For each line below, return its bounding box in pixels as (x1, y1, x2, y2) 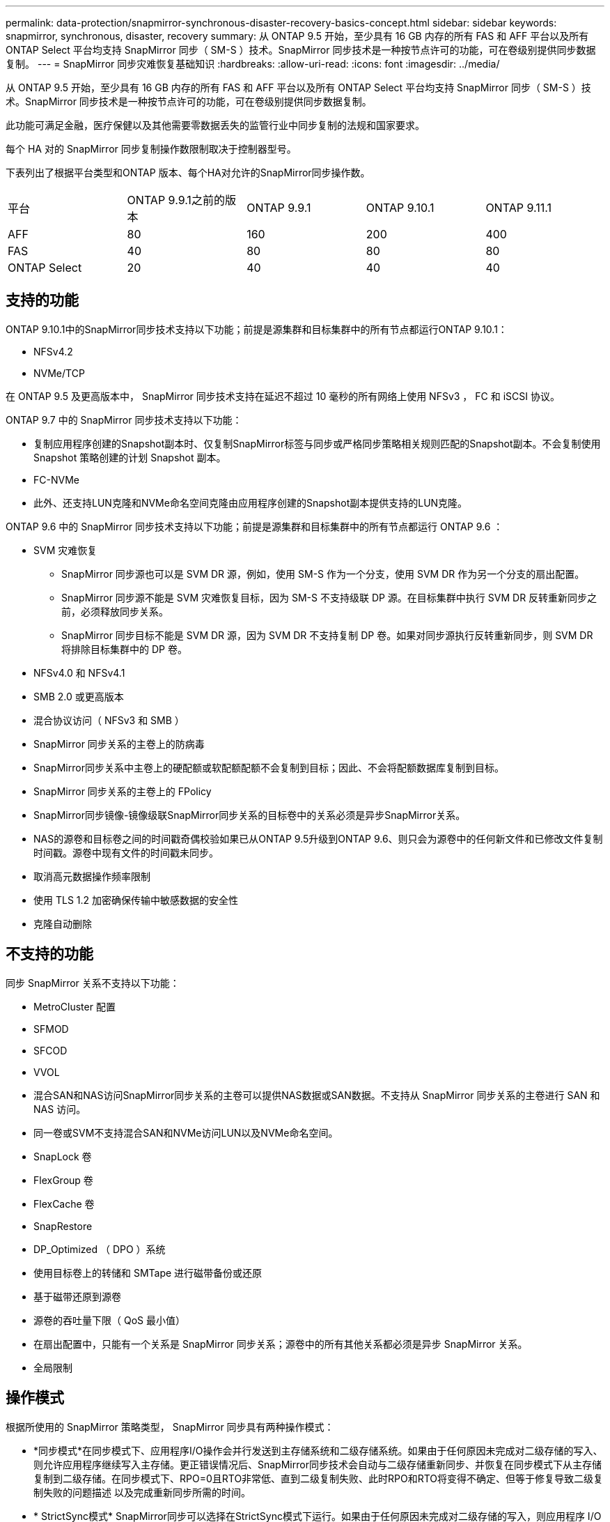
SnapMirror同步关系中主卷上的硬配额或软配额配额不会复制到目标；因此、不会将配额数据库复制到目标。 (33, 761, 504, 774)
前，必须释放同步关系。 (61, 605, 169, 617)
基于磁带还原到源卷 (33, 1290, 121, 1302)
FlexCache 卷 (33, 1197, 95, 1210)
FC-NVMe (33, 473, 79, 486)
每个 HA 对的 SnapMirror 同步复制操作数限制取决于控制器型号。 (6, 143, 297, 155)
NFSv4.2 (33, 345, 73, 358)
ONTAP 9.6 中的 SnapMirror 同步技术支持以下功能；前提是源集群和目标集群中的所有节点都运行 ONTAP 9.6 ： (6, 520, 503, 532)
